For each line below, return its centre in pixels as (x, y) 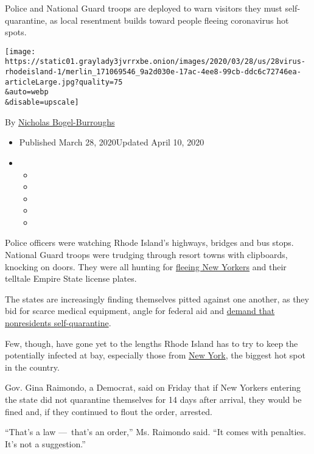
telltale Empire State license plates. (71, 278)
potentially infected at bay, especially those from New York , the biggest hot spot (155, 355)
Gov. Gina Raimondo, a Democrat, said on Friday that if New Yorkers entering (153, 387)
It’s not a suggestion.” (45, 443)
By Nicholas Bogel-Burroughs (60, 121)
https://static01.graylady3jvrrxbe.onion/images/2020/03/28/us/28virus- (155, 62)
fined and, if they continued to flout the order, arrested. (109, 411)
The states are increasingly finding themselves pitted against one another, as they (157, 299)
